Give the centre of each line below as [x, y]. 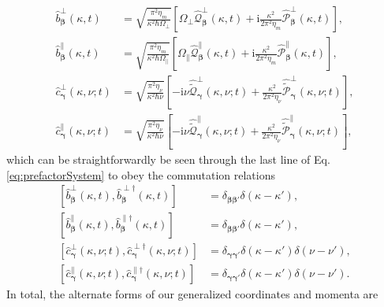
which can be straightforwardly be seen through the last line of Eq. [168, 159]
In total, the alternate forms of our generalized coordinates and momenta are [192, 294]
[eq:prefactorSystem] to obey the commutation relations [141, 174]
